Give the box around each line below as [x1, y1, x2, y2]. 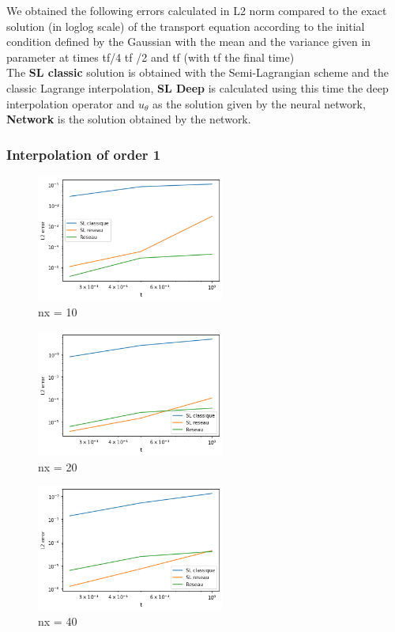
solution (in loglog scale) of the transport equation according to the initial [6, 17, 365, 34]
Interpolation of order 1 [6, 144, 161, 164]
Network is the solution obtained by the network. [6, 111, 251, 127]
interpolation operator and [6, 95, 135, 112]
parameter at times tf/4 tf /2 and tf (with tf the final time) [6, 48, 295, 65]
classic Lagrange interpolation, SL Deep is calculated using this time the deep [6, 79, 389, 96]
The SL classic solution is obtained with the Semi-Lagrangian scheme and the [6, 64, 389, 81]
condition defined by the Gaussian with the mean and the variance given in [6, 33, 371, 50]
